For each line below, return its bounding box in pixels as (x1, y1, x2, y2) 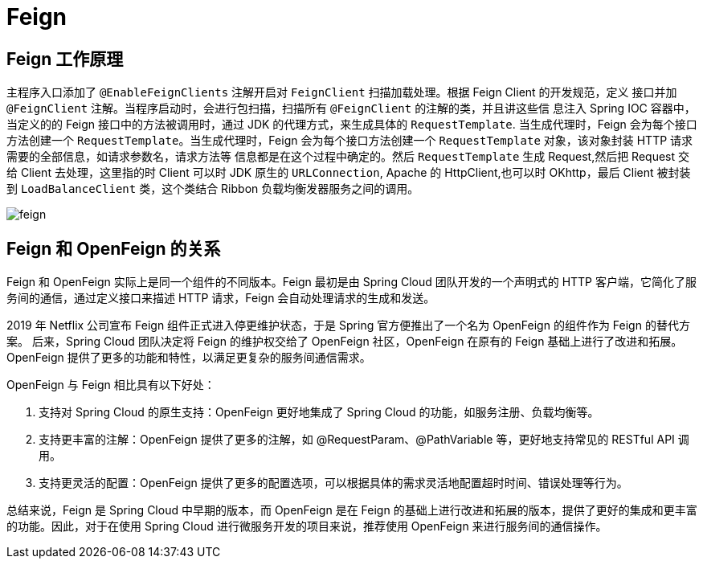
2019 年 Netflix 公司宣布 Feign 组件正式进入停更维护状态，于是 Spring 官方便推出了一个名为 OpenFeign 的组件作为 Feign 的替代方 (6, 318, 690, 333)
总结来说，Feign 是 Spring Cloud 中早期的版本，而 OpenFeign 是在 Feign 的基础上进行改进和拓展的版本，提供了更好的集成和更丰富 (6, 503, 697, 518)
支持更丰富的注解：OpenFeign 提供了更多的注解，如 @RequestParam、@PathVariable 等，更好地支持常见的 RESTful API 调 (39, 432, 689, 447)
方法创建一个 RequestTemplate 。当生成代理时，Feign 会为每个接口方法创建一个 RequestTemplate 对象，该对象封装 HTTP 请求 (6, 133, 693, 148)
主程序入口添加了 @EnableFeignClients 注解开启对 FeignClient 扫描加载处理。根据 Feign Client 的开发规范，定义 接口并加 (6, 85, 677, 100)
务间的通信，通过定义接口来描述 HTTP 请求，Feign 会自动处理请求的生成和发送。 (6, 291, 435, 305)
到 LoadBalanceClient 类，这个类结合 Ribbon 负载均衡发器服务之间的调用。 (6, 182, 419, 196)
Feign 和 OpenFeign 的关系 (6, 238, 221, 259)
